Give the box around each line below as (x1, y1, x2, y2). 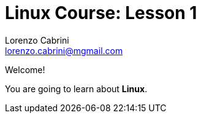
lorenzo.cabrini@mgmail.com (5, 45, 123, 56)
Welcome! (5, 64, 45, 75)
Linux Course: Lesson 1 (5, 2, 197, 23)
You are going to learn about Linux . (5, 83, 148, 94)
